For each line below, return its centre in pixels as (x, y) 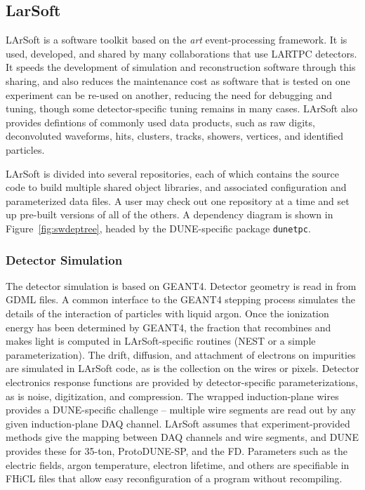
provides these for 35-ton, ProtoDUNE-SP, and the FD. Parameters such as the (177, 450)
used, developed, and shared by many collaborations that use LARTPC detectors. (181, 53)
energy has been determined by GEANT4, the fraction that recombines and (168, 327)
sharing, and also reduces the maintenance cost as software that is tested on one (178, 80)
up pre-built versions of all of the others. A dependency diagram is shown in (170, 214)
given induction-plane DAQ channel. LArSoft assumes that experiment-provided (178, 423)
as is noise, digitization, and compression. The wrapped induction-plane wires (172, 396)
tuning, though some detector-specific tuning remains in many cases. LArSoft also (182, 108)
